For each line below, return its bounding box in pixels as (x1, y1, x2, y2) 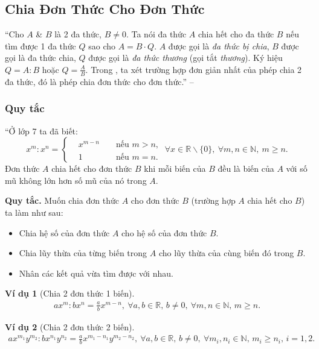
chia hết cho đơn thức (51, 162, 132, 175)
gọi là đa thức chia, (5, 51, 76, 64)
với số (286, 162, 308, 175)
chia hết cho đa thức (198, 28, 274, 40)
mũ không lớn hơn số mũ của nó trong (5, 174, 147, 186)
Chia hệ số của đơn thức (19, 226, 110, 239)
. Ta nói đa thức (126, 28, 187, 40)
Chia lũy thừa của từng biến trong (19, 247, 147, 259)
